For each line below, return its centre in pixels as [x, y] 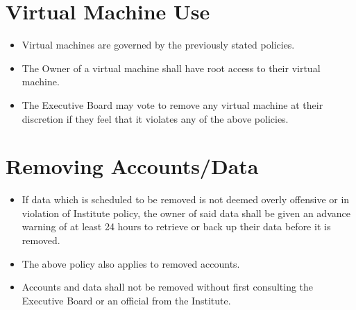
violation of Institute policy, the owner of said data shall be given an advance [186, 213]
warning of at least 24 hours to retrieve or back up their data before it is [176, 226]
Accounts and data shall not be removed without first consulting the [168, 287]
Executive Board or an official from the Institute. [126, 300]
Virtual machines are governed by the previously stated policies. [158, 45]
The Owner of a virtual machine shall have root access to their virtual [171, 68]
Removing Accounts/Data [132, 166]
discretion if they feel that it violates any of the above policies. [155, 118]
